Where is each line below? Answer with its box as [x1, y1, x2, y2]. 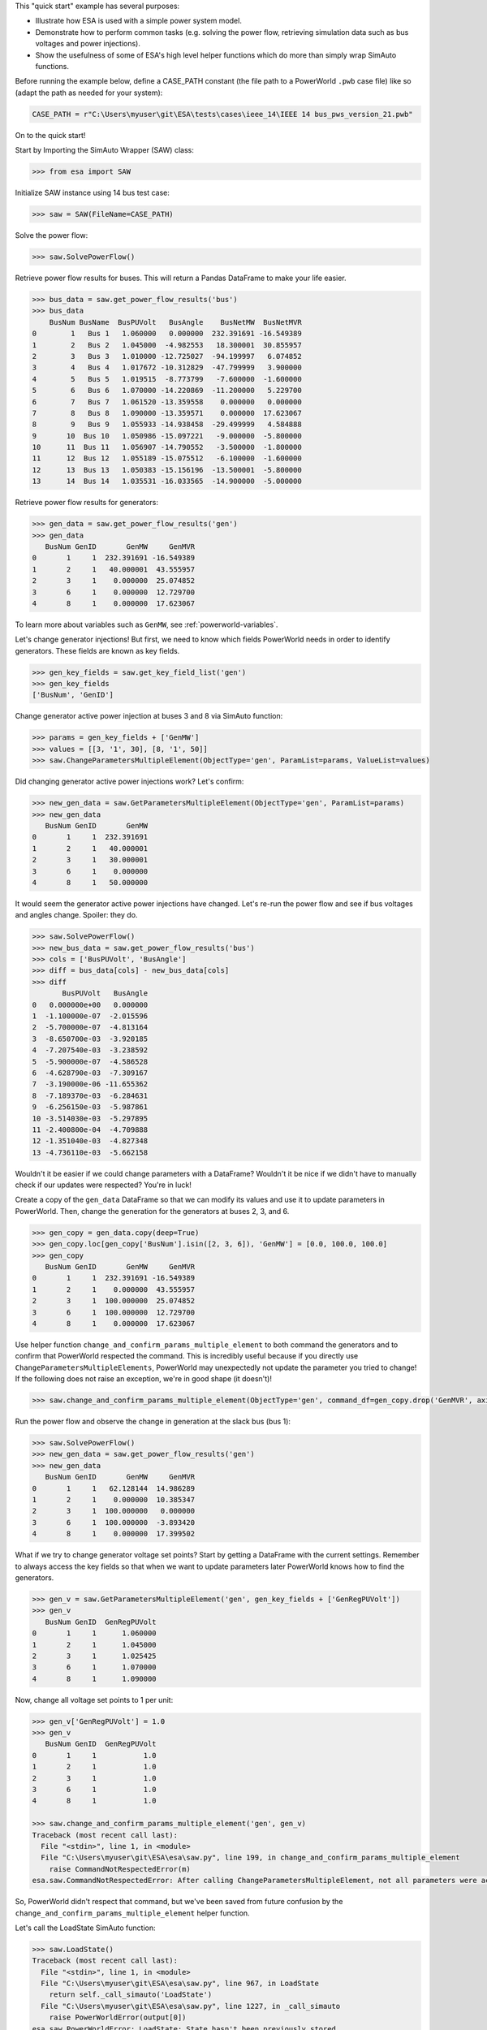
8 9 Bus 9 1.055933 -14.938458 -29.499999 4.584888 [32, 420, 302, 430]
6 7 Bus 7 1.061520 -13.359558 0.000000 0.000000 [32, 397, 302, 406]
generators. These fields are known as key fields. [15, 646, 180, 655]
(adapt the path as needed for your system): [15, 88, 163, 97]
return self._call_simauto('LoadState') [49, 1990, 213, 1999]
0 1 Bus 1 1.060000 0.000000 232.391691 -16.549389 [32, 329, 302, 339]
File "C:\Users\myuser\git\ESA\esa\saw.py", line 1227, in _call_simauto [41, 2002, 341, 2011]
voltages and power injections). [35, 39, 141, 49]
